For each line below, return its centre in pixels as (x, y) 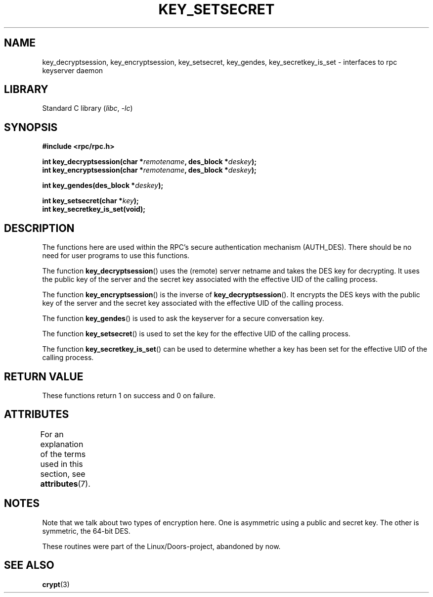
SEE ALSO (29, 565)
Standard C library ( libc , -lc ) (87, 108)
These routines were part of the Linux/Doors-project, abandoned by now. (161, 546)
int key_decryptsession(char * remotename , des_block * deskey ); (149, 162)
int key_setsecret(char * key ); (90, 201)
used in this (62, 464)
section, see (63, 474)
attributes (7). (65, 483)
